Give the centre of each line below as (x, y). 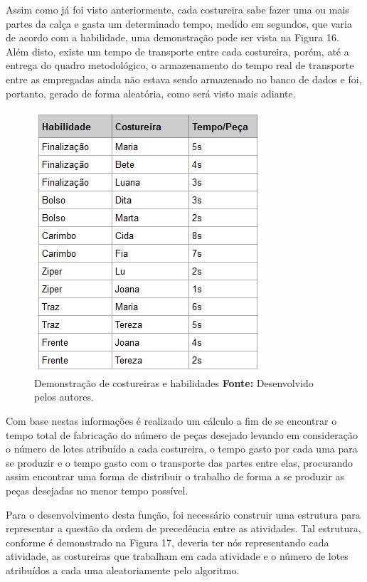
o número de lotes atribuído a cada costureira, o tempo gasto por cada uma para (182, 449)
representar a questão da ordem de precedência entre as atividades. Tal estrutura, (183, 528)
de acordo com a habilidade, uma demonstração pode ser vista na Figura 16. (172, 37)
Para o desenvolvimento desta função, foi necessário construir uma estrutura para (183, 514)
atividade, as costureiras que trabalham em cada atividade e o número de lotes (177, 556)
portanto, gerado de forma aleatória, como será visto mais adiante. (151, 93)
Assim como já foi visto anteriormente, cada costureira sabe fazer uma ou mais (177, 9)
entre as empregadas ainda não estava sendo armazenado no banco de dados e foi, (184, 79)
